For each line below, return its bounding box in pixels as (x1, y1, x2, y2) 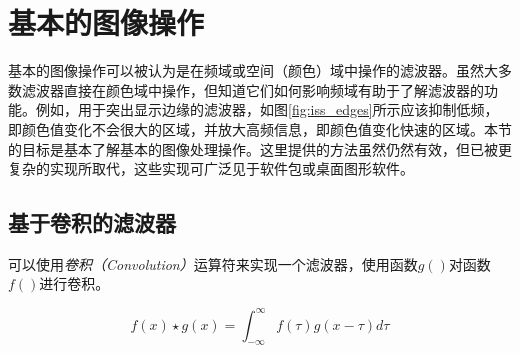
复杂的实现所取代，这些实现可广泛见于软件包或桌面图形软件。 (8, 158, 414, 179)
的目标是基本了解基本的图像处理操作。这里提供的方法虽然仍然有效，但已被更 (8, 138, 512, 159)
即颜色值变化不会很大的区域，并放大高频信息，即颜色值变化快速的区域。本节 (8, 118, 512, 139)
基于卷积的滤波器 (8, 207, 176, 238)
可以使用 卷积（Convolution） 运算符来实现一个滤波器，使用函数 (8, 253, 418, 274)
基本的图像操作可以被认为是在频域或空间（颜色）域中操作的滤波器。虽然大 (8, 60, 498, 81)
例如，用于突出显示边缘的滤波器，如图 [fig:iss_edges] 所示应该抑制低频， (35, 99, 499, 120)
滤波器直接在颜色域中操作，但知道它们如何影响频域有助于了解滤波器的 (21, 79, 484, 100)
